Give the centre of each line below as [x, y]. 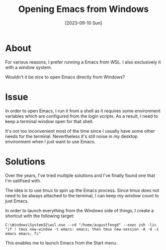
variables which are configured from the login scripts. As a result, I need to [82, 116]
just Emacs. [17, 201]
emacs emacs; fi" [23, 234]
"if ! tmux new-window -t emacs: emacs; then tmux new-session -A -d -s [82, 229]
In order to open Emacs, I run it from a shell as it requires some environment [83, 111]
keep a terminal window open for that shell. [49, 121]
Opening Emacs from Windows [83, 9]
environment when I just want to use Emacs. [50, 141]
